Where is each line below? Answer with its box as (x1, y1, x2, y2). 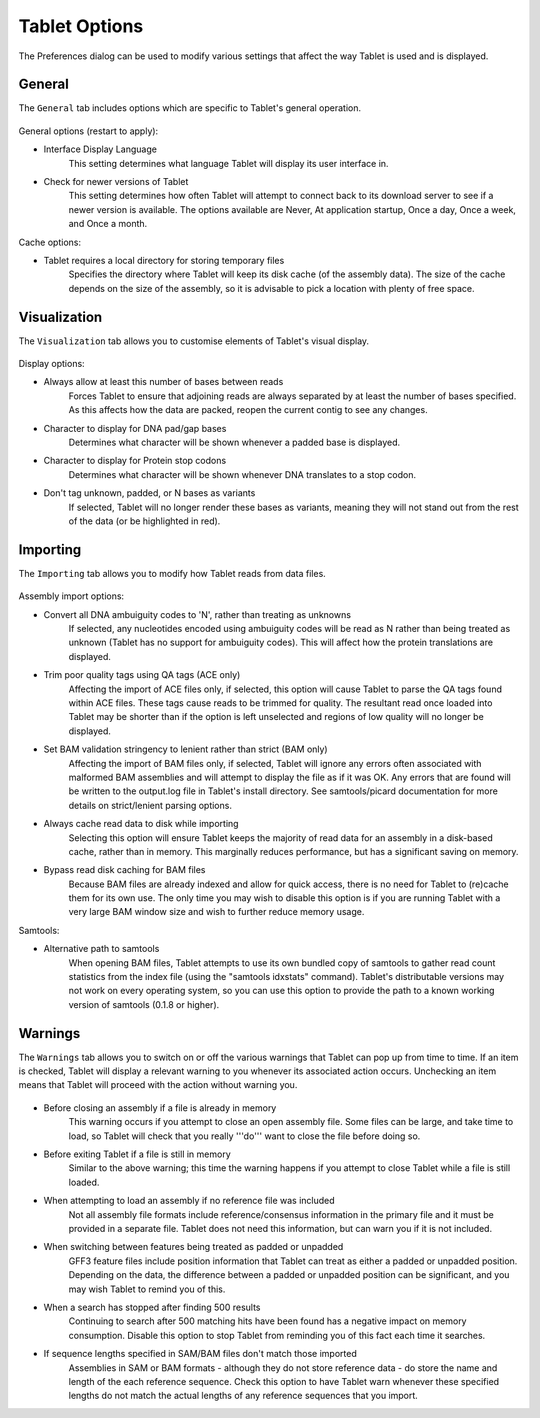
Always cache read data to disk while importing (43, 818, 239, 830)
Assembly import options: (18, 590, 125, 602)
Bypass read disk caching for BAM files (43, 864, 206, 876)
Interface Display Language (43, 143, 157, 155)
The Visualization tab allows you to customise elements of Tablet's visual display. (18, 335, 370, 347)
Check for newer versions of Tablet (43, 176, 189, 188)
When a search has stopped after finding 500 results (43, 1301, 261, 1313)
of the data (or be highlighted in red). (68, 515, 221, 527)
